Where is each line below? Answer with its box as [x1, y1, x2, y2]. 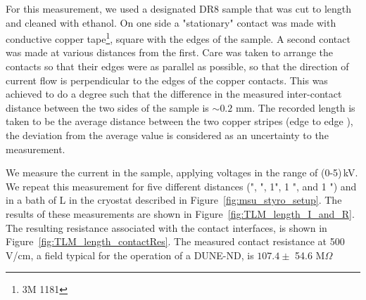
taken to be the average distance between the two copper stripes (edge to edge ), [6, 114, 353, 129]
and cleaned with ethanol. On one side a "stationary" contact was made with [6, 15, 336, 30]
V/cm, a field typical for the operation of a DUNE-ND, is [6, 247, 254, 262]
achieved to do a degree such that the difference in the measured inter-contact [6, 86, 342, 101]
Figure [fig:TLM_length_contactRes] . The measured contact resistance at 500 [6, 234, 345, 249]
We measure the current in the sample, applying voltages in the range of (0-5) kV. [6, 165, 358, 180]
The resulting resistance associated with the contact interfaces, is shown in [6, 220, 327, 235]
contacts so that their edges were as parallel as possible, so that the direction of [6, 59, 349, 74]
